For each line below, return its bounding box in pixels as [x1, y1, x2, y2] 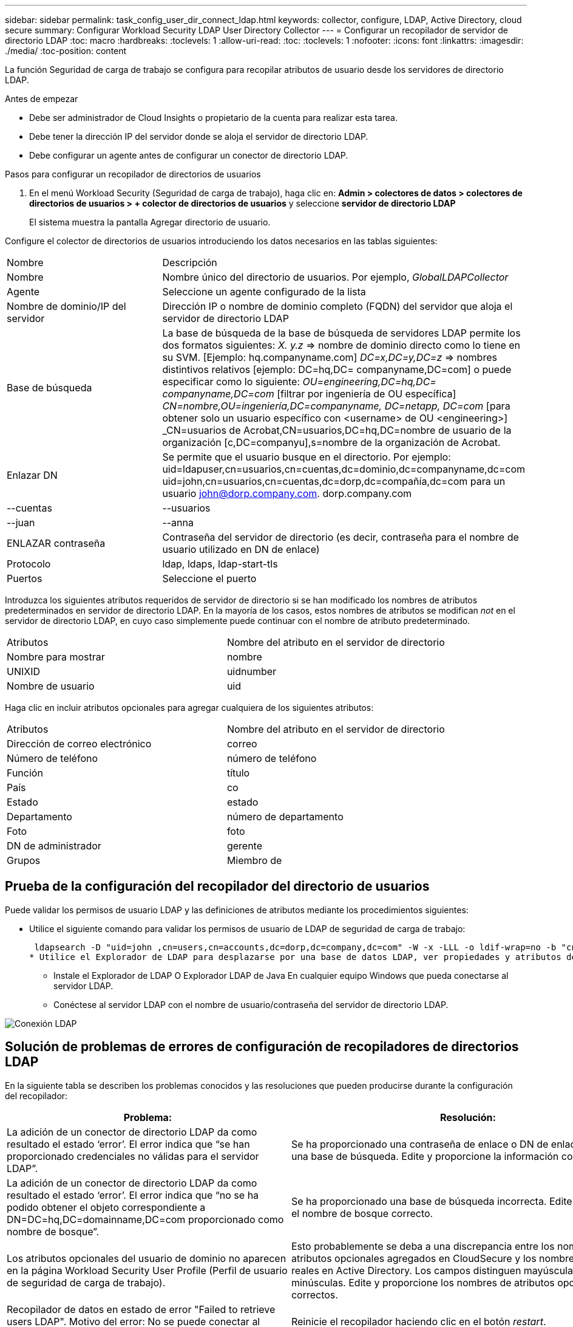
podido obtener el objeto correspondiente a [7, 1201, 206, 1213]
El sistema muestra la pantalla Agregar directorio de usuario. [29, 217, 271, 227]
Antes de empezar [5, 94, 78, 104]
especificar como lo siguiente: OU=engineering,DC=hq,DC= [162, 375, 436, 388]
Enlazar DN [7, 469, 58, 481]
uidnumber [226, 665, 277, 677]
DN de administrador [7, 840, 101, 852]
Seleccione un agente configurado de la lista [162, 286, 366, 298]
